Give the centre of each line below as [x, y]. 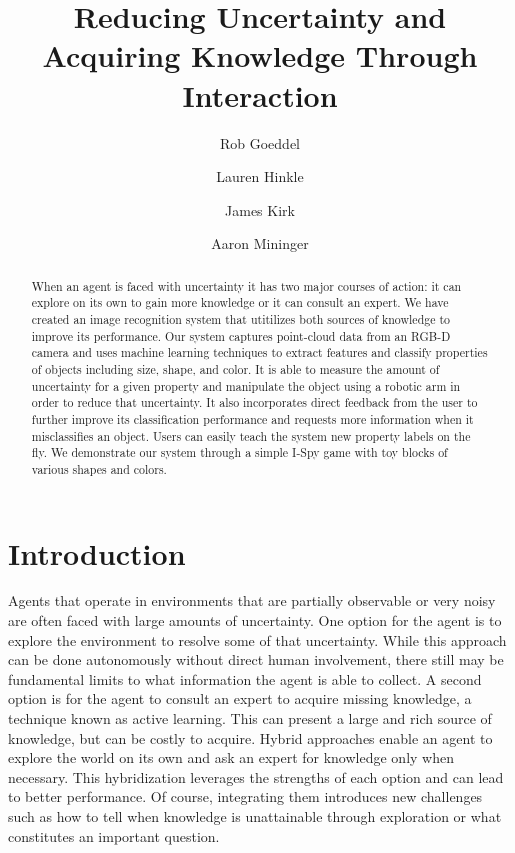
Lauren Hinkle [260, 176]
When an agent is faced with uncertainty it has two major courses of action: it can [246, 285]
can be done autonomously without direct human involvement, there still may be [256, 659]
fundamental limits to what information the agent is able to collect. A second [245, 678]
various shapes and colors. [99, 468]
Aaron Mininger [260, 243]
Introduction [97, 552]
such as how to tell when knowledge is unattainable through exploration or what [255, 816]
